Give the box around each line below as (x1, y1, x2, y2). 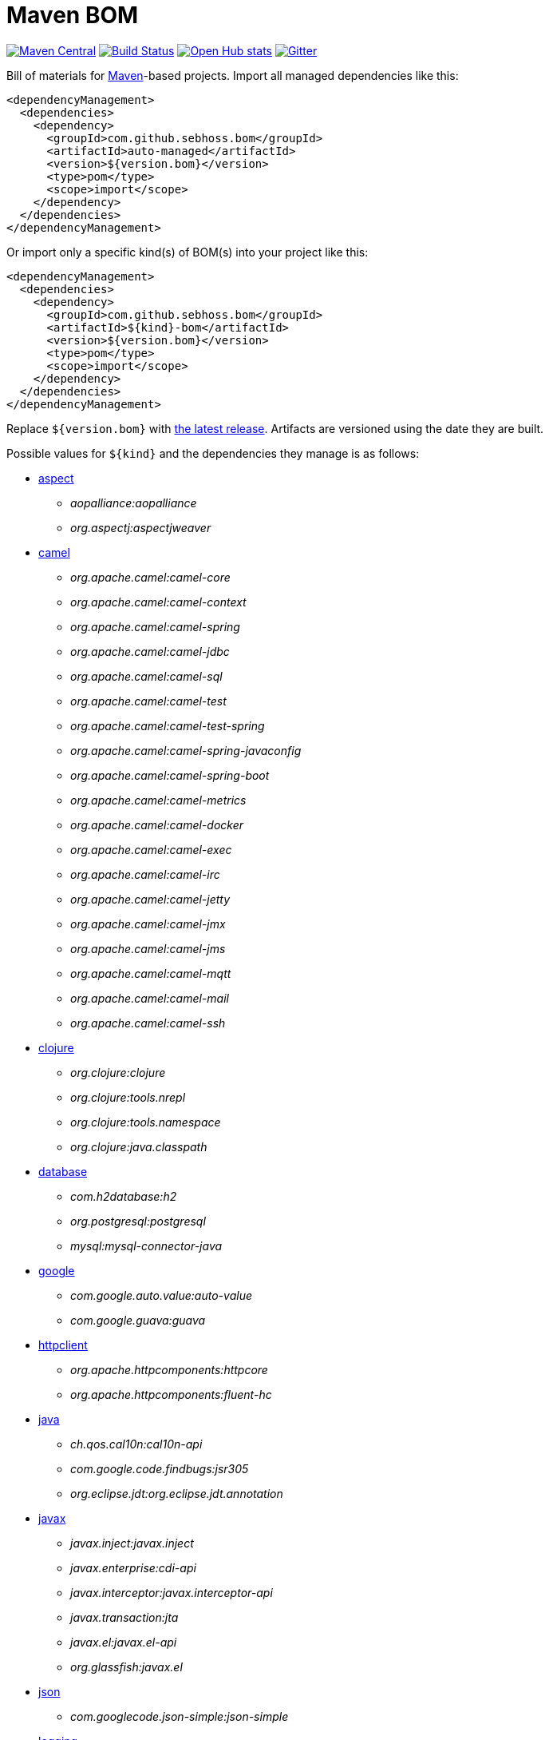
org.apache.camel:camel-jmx (70, 916, 226, 931)
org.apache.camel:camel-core (70, 570, 231, 584)
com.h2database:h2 (70, 1189, 177, 1203)
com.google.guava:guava (70, 1313, 206, 1327)
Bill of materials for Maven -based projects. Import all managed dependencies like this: (6, 68, 459, 82)
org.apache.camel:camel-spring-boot (70, 768, 270, 782)
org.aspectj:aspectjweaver (70, 520, 211, 534)
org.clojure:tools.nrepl (70, 1090, 186, 1104)
